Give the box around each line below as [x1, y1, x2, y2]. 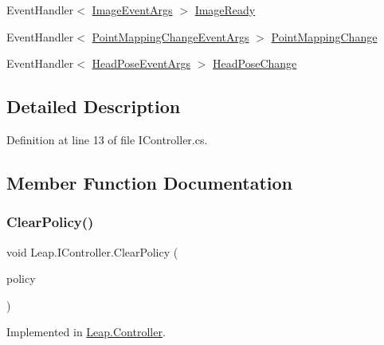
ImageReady [194, 2, 256, 18]
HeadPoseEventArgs [92, 55, 191, 72]
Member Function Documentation [6, 170, 293, 194]
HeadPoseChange [213, 55, 297, 72]
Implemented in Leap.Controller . [6, 323, 166, 340]
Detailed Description [6, 94, 181, 119]
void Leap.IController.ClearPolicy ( [6, 243, 178, 260]
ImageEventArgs [92, 2, 173, 18]
